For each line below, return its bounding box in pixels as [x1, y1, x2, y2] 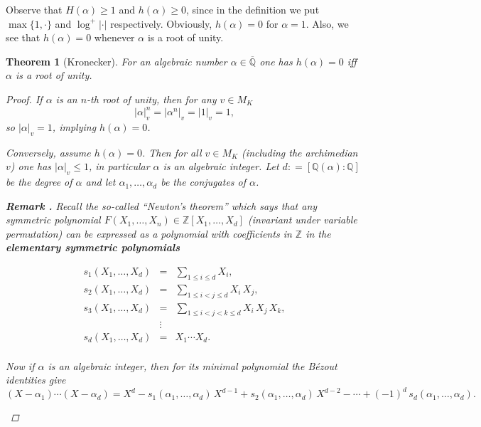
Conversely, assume [6, 144, 91, 159]
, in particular [89, 159, 150, 174]
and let [85, 174, 116, 189]
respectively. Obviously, [110, 16, 212, 31]
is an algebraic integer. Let [163, 159, 279, 174]
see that [6, 30, 40, 45]
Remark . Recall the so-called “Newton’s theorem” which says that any [6, 198, 318, 213]
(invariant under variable [247, 212, 357, 227]
